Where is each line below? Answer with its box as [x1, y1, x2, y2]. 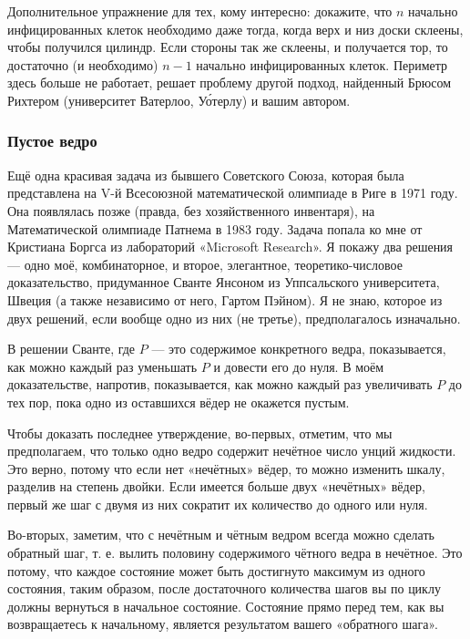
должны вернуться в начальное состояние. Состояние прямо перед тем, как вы [7, 596, 444, 615]
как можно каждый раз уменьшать [7, 356, 198, 376]
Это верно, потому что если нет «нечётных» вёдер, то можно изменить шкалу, [7, 459, 445, 478]
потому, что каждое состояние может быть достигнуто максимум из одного [7, 561, 425, 580]
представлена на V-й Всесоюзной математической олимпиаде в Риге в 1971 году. [7, 183, 458, 202]
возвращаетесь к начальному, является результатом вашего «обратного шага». [7, 614, 438, 634]
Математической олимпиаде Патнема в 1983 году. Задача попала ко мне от [7, 219, 423, 238]
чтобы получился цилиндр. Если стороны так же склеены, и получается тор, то [7, 37, 448, 57]
